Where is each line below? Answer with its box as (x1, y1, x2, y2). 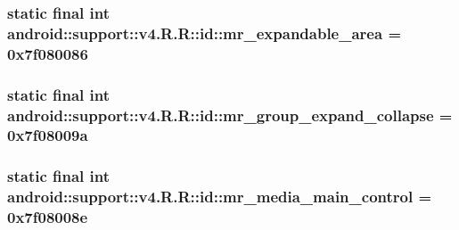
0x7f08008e (7, 206, 88, 228)
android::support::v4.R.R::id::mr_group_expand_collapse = (7, 103, 453, 126)
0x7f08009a (7, 124, 88, 146)
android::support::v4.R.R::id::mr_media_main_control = (7, 185, 432, 208)
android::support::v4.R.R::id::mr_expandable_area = (7, 21, 402, 44)
